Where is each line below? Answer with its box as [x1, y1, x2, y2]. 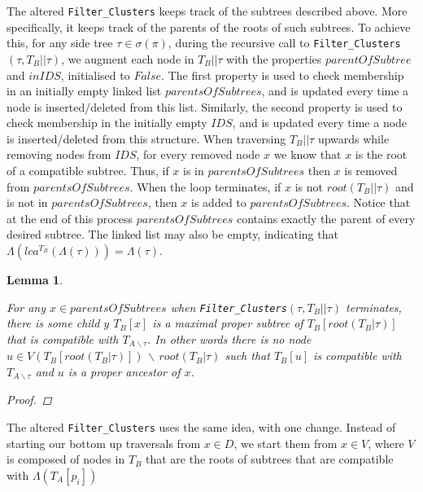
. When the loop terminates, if [129, 178, 281, 195]
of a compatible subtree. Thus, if [7, 162, 169, 179]
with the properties [226, 50, 322, 67]
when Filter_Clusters [170, 298, 287, 315]
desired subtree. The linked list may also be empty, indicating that [7, 226, 338, 243]
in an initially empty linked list [7, 82, 162, 99]
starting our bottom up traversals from [7, 434, 201, 451]
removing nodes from [7, 146, 111, 163]
